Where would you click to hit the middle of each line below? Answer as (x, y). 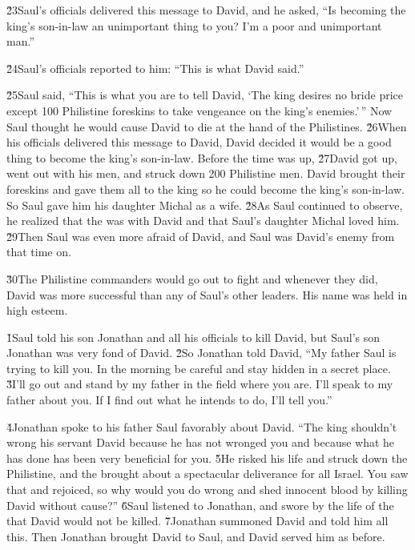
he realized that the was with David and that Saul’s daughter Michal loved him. (203, 221)
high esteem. (37, 310)
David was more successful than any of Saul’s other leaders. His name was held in (207, 294)
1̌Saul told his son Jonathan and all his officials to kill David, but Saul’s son (193, 337)
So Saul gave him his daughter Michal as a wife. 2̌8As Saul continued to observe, (205, 205)
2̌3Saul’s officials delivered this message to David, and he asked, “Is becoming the (206, 10)
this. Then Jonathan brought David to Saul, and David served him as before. (196, 536)
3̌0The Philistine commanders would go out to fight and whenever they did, (192, 278)
